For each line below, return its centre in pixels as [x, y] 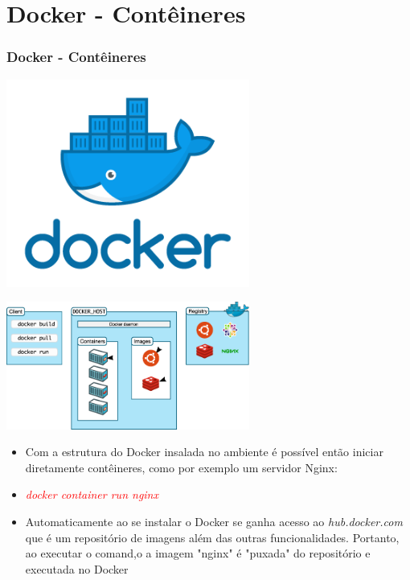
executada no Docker [77, 568]
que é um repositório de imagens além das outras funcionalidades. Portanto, [212, 537]
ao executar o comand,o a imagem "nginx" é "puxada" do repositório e [198, 553]
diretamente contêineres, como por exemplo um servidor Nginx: [181, 467]
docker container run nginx [92, 494]
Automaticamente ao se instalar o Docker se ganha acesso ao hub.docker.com [214, 522]
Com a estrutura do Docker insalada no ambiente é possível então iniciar [204, 452]
